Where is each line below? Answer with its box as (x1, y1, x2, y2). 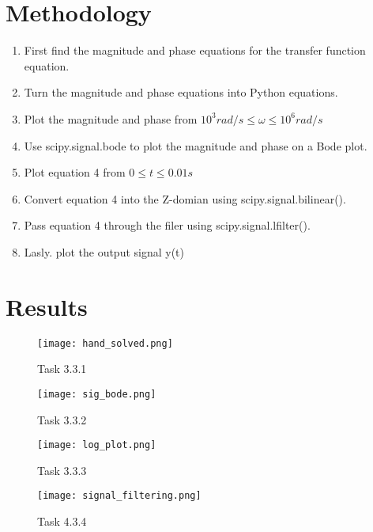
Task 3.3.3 (37, 462, 87, 478)
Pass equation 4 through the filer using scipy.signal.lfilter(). (24, 217, 311, 234)
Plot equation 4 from (24, 164, 126, 180)
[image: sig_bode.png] (37, 388, 156, 400)
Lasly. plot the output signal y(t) (24, 243, 185, 260)
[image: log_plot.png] (37, 439, 156, 451)
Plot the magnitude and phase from (24, 110, 198, 127)
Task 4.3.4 (37, 513, 87, 529)
